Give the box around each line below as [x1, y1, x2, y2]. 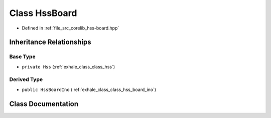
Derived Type [9, 76, 43, 83]
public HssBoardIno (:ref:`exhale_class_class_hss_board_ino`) [22, 86, 157, 92]
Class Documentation [9, 99, 79, 108]
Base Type [9, 53, 36, 60]
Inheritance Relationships [9, 38, 91, 46]
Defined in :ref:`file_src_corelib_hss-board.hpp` [22, 25, 119, 31]
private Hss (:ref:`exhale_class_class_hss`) [22, 63, 115, 69]
